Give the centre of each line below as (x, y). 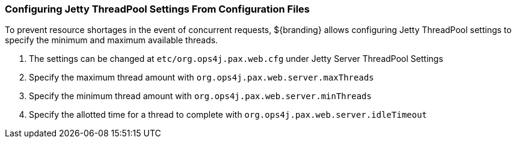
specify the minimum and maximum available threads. (112, 40)
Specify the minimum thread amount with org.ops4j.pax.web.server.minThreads (200, 96)
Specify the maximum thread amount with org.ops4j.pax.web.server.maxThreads (201, 78)
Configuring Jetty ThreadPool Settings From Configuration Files (157, 9)
